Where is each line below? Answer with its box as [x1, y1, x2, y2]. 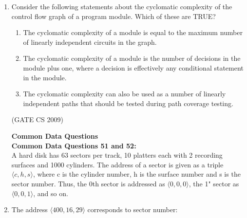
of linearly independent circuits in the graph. [23, 36, 157, 47]
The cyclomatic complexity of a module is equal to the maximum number [23, 27, 243, 37]
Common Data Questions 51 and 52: [11, 140, 136, 150]
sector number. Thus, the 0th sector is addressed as [11, 178, 165, 188]
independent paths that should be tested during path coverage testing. [23, 98, 233, 108]
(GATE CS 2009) [11, 114, 63, 125]
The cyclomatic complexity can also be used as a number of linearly [23, 89, 226, 99]
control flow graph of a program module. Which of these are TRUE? [11, 11, 216, 21]
